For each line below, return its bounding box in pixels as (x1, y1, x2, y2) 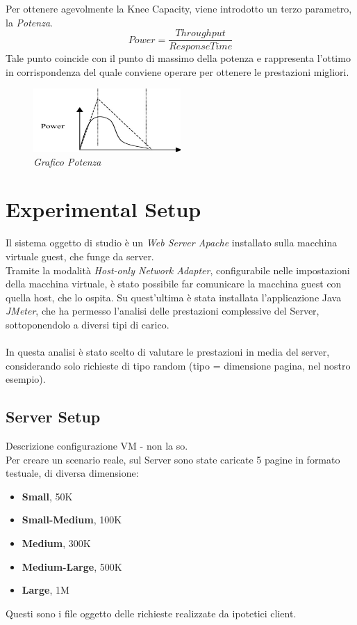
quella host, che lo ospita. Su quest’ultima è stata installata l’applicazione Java (6, 290, 342, 304)
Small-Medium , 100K (22, 512, 122, 527)
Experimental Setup (6, 195, 201, 223)
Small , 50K (22, 489, 73, 503)
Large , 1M (22, 583, 69, 597)
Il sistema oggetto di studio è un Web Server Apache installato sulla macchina (6, 235, 338, 250)
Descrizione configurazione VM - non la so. (6, 438, 188, 453)
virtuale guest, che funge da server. (6, 248, 154, 263)
